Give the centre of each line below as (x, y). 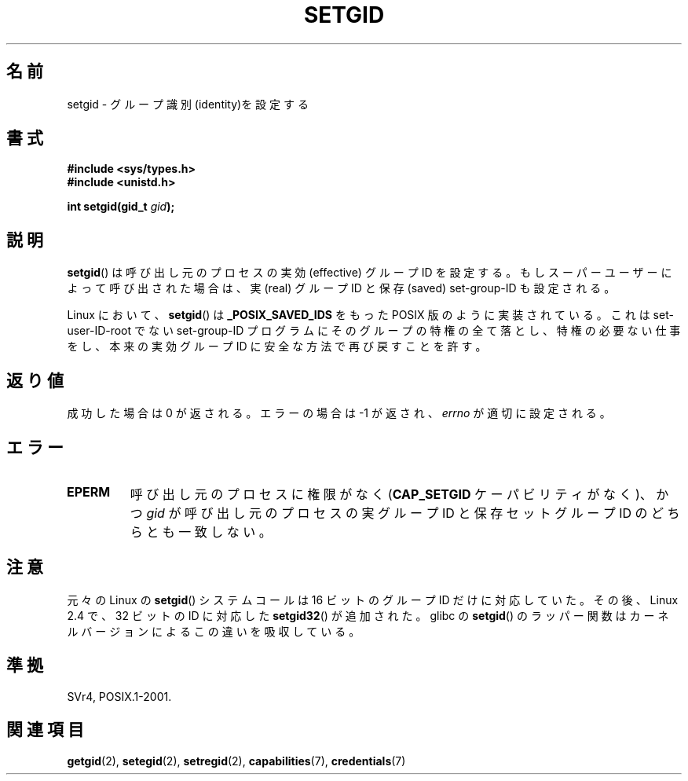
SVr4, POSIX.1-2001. (119, 696)
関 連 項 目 (45, 730)
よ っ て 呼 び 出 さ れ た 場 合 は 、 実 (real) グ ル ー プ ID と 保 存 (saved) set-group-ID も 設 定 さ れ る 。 (341, 288)
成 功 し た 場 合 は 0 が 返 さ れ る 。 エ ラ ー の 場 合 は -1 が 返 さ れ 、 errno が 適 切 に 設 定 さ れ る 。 (339, 413)
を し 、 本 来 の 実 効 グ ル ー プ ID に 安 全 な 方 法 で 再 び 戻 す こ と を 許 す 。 (277, 346)
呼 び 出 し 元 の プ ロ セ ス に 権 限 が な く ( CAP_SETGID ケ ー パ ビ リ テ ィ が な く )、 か (399, 494)
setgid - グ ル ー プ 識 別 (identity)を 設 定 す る (188, 104)
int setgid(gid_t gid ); (121, 207)
